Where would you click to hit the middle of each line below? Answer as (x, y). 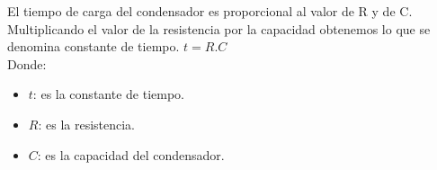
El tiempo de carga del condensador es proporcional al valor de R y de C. (210, 11)
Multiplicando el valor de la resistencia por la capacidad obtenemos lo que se (219, 28)
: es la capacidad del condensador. (131, 154)
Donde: (27, 63)
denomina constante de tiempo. (94, 46)
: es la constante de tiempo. (108, 94)
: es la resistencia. (87, 124)
